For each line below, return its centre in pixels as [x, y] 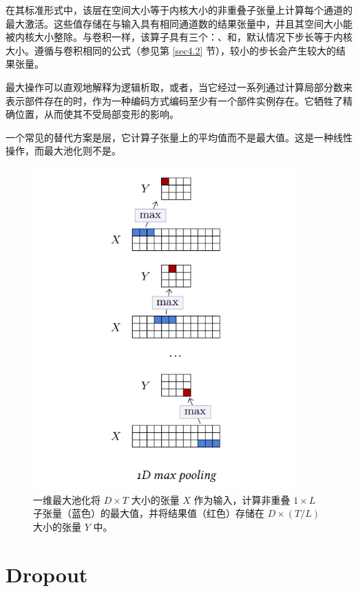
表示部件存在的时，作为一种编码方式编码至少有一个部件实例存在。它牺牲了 [174, 100]
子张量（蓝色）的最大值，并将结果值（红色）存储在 [149, 513]
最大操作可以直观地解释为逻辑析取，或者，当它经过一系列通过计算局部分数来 [179, 86]
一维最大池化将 [67, 499]
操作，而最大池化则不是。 [63, 151]
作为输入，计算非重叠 [242, 499]
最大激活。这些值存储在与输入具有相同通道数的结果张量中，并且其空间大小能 [179, 23]
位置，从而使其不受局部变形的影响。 [97, 114]
